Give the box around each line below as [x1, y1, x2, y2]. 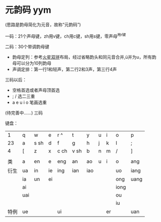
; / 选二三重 [12, 93, 35, 99]
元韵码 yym [5, 4, 52, 16]
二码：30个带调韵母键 [5, 44, 50, 49]
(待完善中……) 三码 [5, 110, 43, 116]
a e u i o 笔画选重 [12, 99, 47, 105]
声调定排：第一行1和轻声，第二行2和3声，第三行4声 [12, 66, 117, 72]
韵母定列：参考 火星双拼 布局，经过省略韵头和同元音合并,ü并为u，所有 [12, 54, 152, 60]
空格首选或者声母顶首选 [12, 87, 60, 93]
